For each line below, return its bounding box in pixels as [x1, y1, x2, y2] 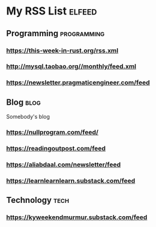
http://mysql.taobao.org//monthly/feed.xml [6, 62, 137, 70]
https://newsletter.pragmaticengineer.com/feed [6, 78, 150, 87]
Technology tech [6, 195, 70, 205]
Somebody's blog [6, 113, 50, 120]
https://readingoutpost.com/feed [6, 145, 106, 152]
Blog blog [6, 97, 41, 107]
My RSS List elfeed [6, 4, 97, 18]
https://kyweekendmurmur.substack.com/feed [6, 213, 148, 222]
